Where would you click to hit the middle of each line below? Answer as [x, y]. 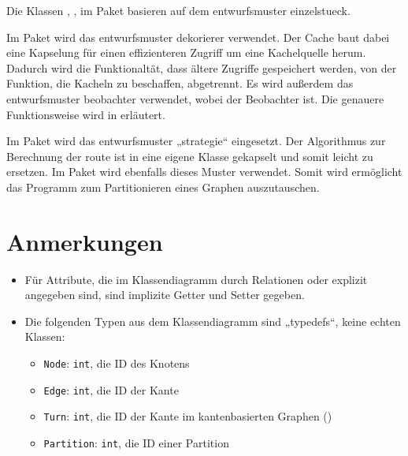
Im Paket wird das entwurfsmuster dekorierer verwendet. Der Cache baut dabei [198, 37]
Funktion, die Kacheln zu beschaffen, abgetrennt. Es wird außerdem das [180, 83]
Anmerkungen [85, 241]
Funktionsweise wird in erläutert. [86, 114]
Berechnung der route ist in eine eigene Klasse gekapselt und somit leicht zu [190, 156]
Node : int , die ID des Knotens [117, 363]
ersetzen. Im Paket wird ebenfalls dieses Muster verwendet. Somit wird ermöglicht [204, 172]
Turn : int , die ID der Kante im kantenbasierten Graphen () [188, 416]
